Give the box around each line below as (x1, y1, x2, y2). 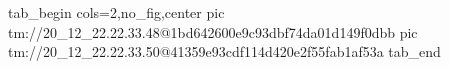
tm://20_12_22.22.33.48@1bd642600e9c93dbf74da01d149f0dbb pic (8, 21, 418, 42)
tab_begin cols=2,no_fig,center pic (8, 2, 225, 22)
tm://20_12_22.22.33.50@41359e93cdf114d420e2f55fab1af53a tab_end (8, 41, 441, 62)
